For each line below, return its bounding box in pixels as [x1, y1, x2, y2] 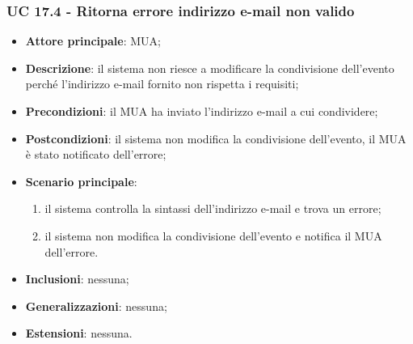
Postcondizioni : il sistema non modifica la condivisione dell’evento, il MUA [25, 130, 407, 147]
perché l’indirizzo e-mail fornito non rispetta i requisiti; [25, 75, 299, 92]
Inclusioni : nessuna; [25, 270, 129, 287]
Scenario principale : [25, 172, 137, 189]
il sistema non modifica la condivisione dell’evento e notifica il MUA [44, 227, 382, 244]
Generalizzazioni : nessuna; [25, 297, 167, 314]
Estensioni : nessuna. [25, 325, 133, 342]
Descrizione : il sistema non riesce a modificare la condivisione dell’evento [25, 59, 394, 76]
